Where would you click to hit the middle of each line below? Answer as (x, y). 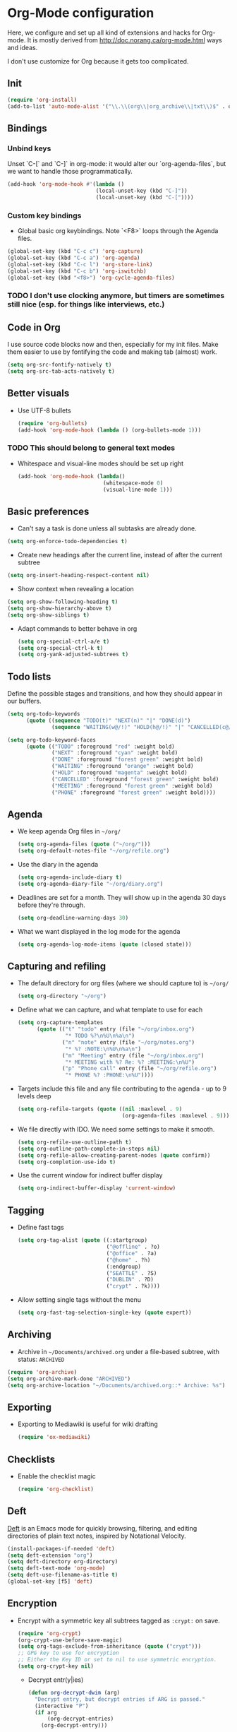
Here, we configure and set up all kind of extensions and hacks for (104, 32)
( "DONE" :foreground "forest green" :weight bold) (127, 760)
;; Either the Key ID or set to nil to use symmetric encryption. (117, 1660)
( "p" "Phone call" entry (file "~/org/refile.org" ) (140, 1069)
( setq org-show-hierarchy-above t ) (60, 608)
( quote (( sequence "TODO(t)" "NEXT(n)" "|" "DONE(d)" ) (108, 720)
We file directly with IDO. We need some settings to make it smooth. (116, 1129)
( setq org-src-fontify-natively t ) (60, 365)
